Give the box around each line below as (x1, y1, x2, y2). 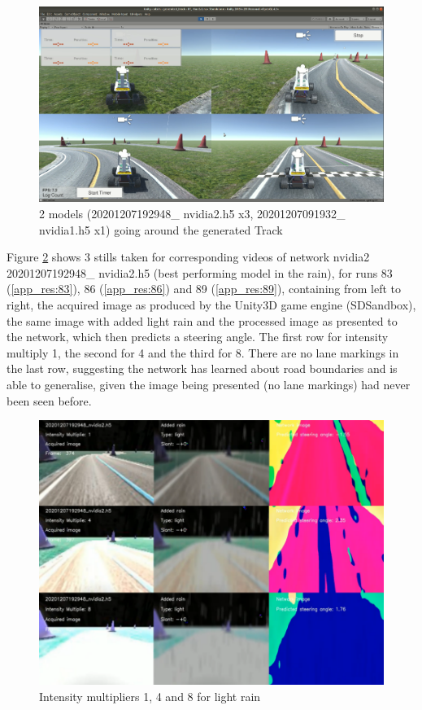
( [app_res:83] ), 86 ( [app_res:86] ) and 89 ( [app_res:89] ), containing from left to (7, 280, 402, 297)
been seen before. (7, 392, 92, 409)
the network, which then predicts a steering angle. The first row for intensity (7, 328, 389, 345)
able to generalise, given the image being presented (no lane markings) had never (7, 375, 411, 392)
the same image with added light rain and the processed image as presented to (7, 312, 398, 329)
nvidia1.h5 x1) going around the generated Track (39, 221, 283, 238)
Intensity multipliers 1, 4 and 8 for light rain (39, 687, 261, 704)
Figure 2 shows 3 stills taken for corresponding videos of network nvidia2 (7, 248, 370, 265)
